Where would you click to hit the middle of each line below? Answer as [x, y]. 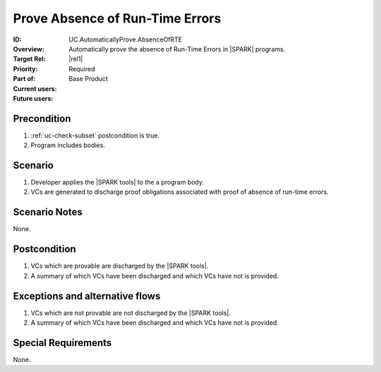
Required [82, 69]
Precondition [42, 119]
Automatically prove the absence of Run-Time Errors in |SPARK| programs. [177, 49]
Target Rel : [29, 59]
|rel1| [76, 59]
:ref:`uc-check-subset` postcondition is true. [95, 135]
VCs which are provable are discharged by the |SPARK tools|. [120, 266]
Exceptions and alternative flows [87, 296]
